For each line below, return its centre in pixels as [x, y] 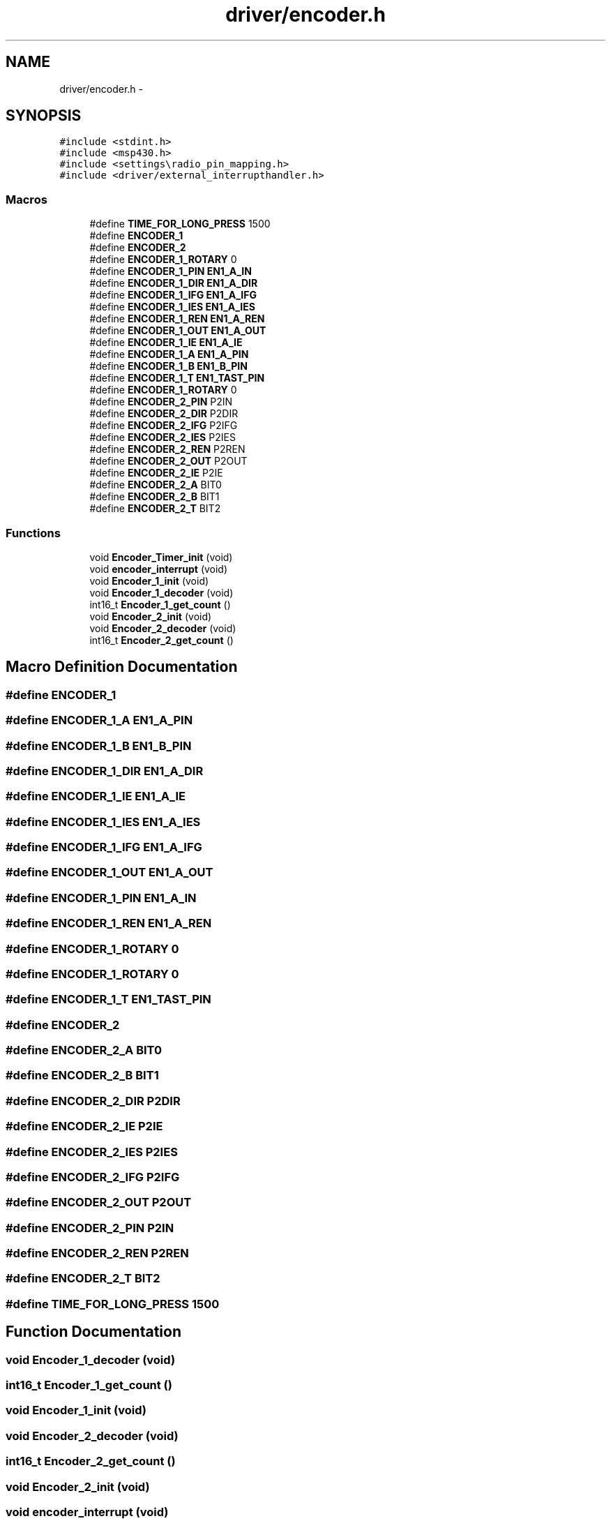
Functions [33, 533]
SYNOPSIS [44, 116]
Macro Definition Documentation [122, 667]
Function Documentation [93, 1332]
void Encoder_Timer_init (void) [161, 557]
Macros [27, 199]
